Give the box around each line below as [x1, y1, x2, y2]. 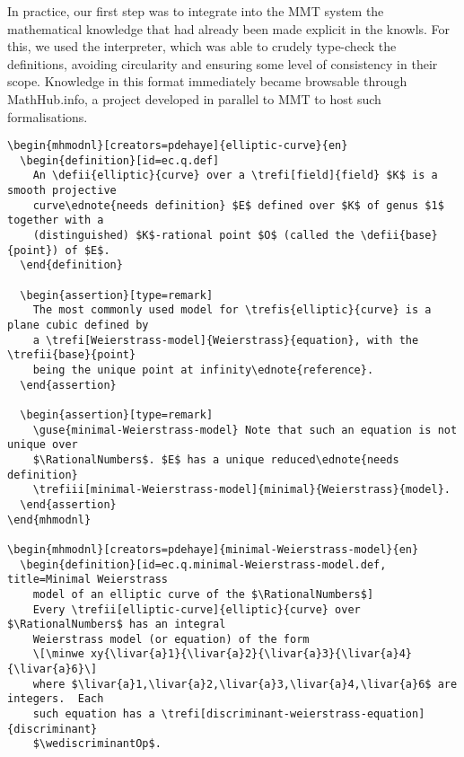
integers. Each [7, 692, 104, 706]
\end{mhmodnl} [7, 513, 92, 526]
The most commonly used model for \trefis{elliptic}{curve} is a [32, 304, 432, 317]
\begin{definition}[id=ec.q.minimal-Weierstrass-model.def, [20, 558, 387, 571]
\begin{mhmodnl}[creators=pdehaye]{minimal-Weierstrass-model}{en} [7, 542, 419, 556]
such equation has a [32, 708, 155, 721]
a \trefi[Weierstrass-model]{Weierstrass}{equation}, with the [32, 333, 419, 347]
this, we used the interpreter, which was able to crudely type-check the [7, 37, 397, 56]
